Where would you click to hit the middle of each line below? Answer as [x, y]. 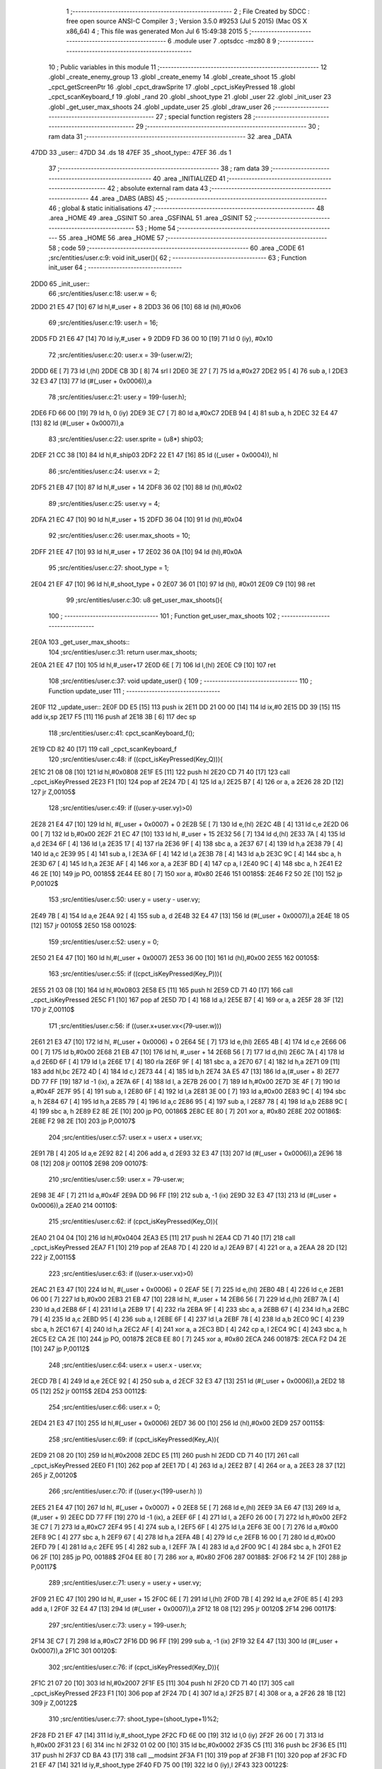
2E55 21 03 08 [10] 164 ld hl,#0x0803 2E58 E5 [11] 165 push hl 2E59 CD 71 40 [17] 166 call [162, 990]
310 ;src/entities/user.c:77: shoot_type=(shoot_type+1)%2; [134, 1719]
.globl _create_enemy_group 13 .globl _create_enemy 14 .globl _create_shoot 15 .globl [172, 77]
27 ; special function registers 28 [204, 116]
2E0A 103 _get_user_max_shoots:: [80, 642]
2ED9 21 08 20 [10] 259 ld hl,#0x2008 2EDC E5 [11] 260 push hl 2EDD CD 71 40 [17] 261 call [165, 1456]
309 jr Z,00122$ [54, 1702]
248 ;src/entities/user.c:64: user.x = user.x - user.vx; [125, 1365]
